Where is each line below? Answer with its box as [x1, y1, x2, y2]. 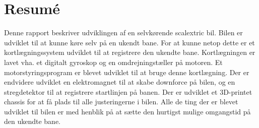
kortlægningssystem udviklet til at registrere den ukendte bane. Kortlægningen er [4, 47, 255, 57]
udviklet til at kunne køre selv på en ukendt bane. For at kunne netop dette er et [4, 37, 255, 47]
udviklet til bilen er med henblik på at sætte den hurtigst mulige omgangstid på [4, 106, 251, 116]
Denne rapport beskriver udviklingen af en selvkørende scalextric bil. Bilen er [4, 27, 243, 38]
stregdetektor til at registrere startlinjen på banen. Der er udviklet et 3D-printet [4, 86, 252, 97]
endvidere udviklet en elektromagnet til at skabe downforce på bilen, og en [4, 77, 235, 87]
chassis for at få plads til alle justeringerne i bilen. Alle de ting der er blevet [4, 96, 238, 107]
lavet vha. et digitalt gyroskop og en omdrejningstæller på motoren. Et [4, 56, 223, 67]
